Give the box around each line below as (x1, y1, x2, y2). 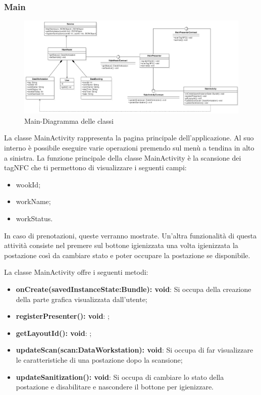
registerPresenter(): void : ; (16, 311, 110, 321)
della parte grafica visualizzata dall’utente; (16, 293, 147, 304)
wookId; (16, 179, 41, 189)
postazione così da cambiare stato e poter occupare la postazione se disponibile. (4, 250, 250, 260)
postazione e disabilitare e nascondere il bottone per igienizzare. (16, 381, 214, 392)
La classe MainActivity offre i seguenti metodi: (4, 267, 148, 277)
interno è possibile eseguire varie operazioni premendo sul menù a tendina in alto (4, 142, 254, 153)
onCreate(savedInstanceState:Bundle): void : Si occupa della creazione (16, 283, 251, 294)
